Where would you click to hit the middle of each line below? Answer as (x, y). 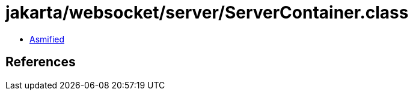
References (41, 62)
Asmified (47, 39)
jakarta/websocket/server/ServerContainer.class (207, 13)
